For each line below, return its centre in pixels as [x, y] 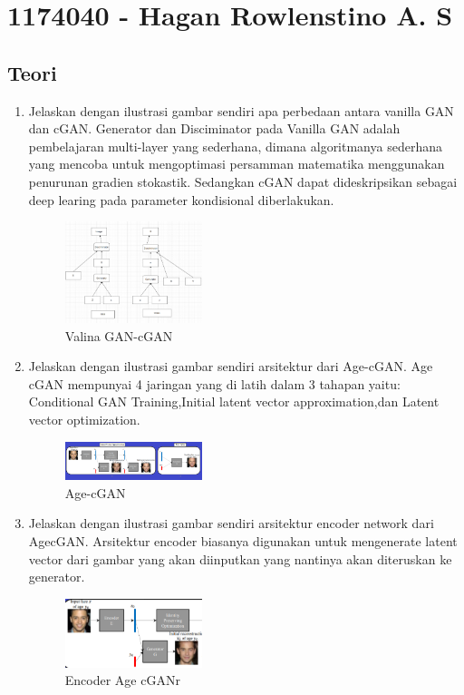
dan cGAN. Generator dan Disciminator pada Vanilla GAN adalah [214, 128]
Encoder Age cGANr [122, 680]
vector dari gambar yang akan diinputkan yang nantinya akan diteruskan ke [240, 558]
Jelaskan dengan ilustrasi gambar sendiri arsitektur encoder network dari [231, 523]
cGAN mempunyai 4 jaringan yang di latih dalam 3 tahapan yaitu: [214, 383]
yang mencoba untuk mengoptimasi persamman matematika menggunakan [237, 164]
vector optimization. [84, 419]
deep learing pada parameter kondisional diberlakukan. [181, 199]
